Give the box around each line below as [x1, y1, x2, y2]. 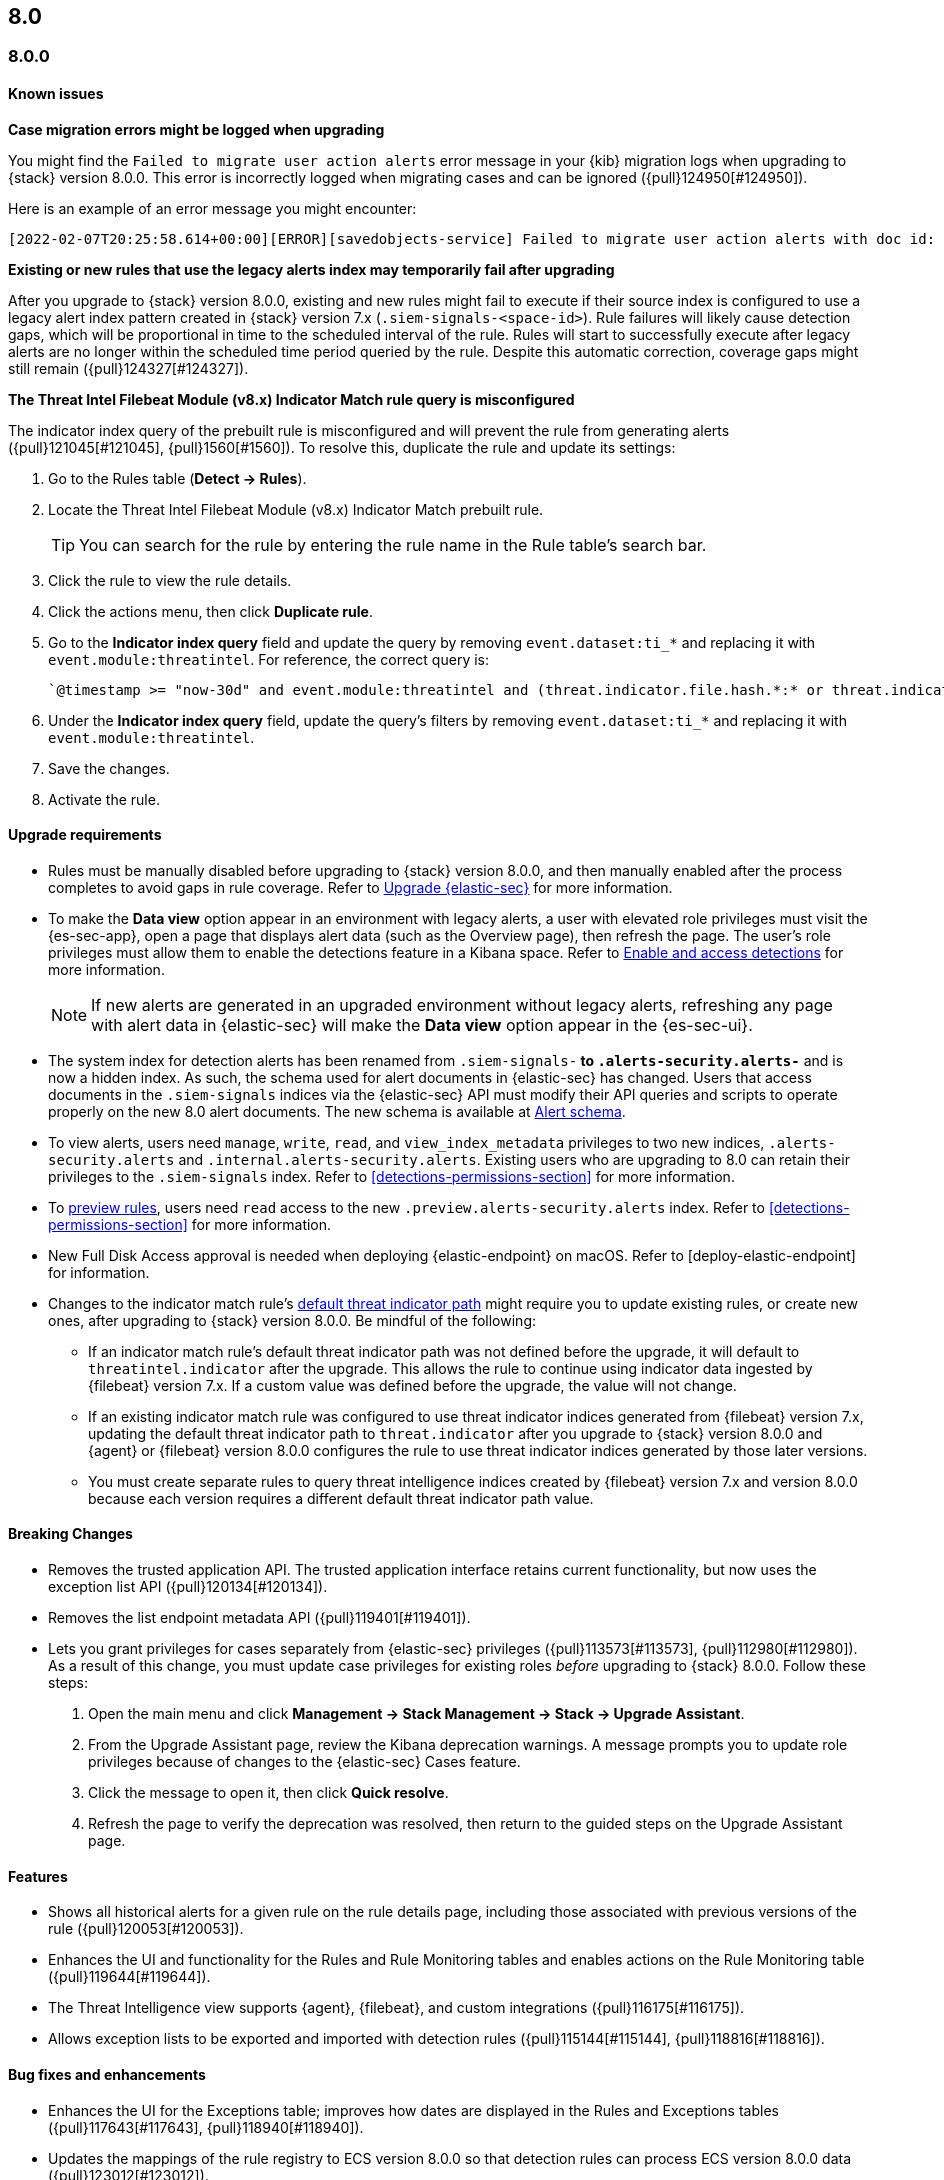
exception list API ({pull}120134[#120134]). [48, 1578, 328, 1596]
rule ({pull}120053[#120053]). [48, 1920, 244, 1938]
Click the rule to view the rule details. [48, 571, 292, 589]
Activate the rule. [48, 790, 160, 808]
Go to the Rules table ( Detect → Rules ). [48, 469, 307, 487]
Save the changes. [48, 759, 170, 777]
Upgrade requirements [8, 826, 162, 844]
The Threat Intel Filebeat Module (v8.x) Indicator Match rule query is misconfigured [8, 390, 575, 408]
